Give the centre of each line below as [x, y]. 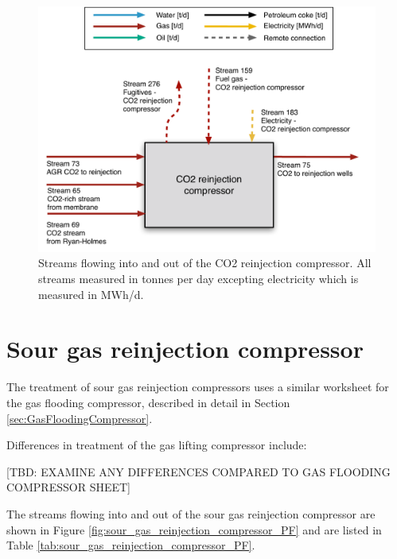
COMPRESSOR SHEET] [68, 487]
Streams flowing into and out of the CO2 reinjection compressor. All [205, 263]
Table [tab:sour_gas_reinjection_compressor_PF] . [131, 545]
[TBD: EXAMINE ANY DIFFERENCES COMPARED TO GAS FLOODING [198, 471]
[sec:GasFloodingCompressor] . [80, 418]
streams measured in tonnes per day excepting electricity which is [198, 279]
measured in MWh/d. [91, 294]
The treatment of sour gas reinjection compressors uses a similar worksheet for [198, 387]
